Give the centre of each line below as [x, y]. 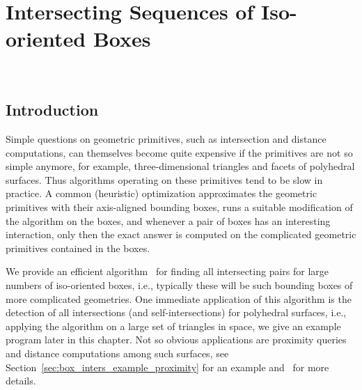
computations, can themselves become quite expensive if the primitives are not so [179, 152]
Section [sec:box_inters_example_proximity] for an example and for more [167, 367]
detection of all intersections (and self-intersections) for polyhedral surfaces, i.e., [176, 312]
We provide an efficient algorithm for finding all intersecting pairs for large [167, 271]
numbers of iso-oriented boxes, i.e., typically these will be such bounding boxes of [179, 285]
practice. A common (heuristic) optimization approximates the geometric [162, 193]
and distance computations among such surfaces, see [117, 353]
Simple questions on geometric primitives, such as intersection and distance [166, 139]
